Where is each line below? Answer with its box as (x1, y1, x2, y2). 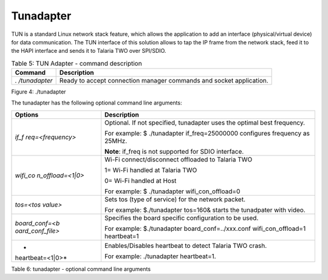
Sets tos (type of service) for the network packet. (104, 195, 246, 203)
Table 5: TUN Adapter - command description (11, 59, 142, 67)
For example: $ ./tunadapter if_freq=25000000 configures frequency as (104, 129, 310, 137)
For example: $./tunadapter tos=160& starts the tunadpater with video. (104, 205, 306, 214)
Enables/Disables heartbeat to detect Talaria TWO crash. (104, 241, 267, 250)
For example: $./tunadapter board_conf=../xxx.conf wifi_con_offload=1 (104, 224, 306, 233)
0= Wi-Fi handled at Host (104, 176, 177, 185)
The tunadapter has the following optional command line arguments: (11, 99, 182, 106)
